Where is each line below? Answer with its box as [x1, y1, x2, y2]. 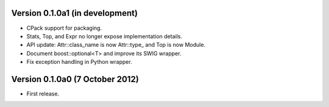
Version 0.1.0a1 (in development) [11, 8, 138, 18]
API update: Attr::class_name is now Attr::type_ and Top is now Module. [26, 41, 206, 49]
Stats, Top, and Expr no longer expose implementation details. [26, 32, 183, 40]
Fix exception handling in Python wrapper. [26, 58, 132, 66]
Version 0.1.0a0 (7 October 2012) [11, 74, 140, 85]
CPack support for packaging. [26, 24, 102, 32]
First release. [26, 90, 60, 97]
